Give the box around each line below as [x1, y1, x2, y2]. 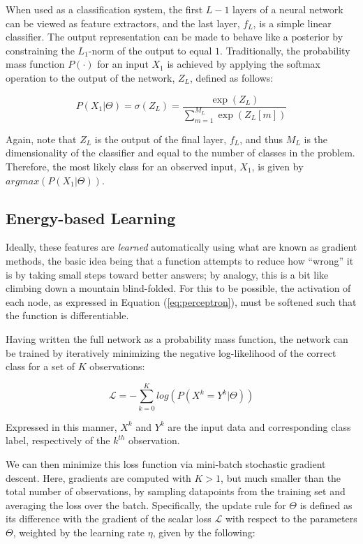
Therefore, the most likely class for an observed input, [6, 159, 237, 173]
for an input [97, 57, 149, 71]
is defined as [299, 497, 353, 512]
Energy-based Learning [6, 207, 176, 228]
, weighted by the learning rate [13, 524, 145, 539]
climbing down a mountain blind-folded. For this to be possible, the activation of [6, 281, 351, 295]
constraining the [6, 43, 75, 57]
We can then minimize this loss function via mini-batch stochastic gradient [6, 457, 326, 471]
